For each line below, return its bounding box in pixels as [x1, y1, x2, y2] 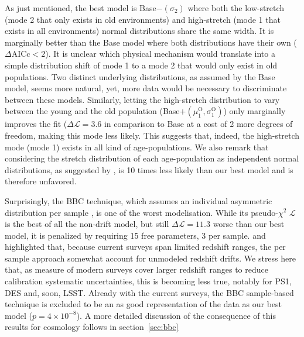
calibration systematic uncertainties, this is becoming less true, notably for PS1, [5, 275, 292, 287]
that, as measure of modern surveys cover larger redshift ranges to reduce [5, 263, 268, 276]
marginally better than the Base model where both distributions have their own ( [5, 36, 297, 48]
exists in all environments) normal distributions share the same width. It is [5, 25, 274, 37]
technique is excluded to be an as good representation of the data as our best [5, 298, 282, 310]
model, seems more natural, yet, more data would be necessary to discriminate [5, 82, 287, 94]
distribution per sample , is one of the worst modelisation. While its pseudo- [5, 206, 278, 218]
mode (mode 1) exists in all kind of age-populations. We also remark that [5, 140, 269, 153]
